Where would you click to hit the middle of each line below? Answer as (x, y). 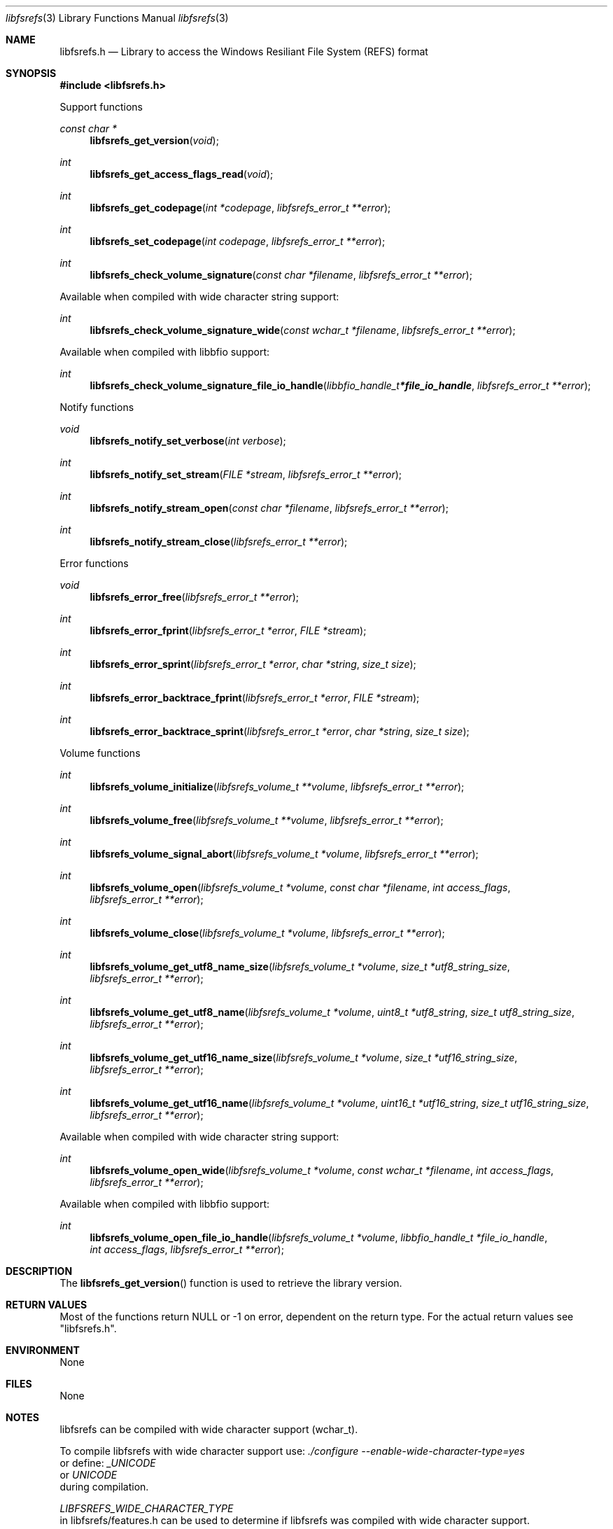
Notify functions (97, 407)
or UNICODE (89, 1475)
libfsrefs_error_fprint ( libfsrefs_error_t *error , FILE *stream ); (228, 630)
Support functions (101, 107)
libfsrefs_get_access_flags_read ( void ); (182, 174)
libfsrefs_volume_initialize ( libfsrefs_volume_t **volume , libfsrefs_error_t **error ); (277, 787)
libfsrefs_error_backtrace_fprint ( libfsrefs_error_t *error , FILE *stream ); (255, 698)
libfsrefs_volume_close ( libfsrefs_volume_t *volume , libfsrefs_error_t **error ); (267, 933)
